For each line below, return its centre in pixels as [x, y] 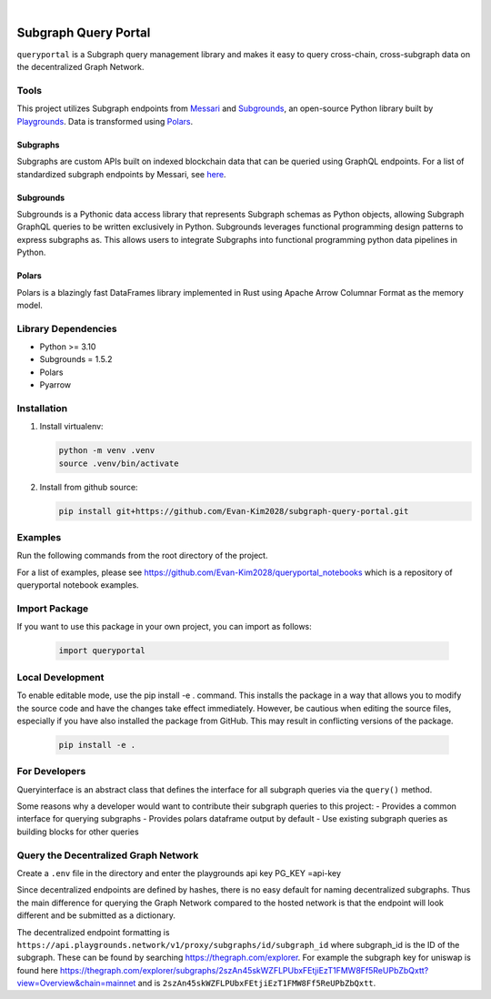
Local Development [60, 677]
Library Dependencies [67, 328]
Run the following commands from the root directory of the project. [142, 556]
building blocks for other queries [78, 832]
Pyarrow [55, 385]
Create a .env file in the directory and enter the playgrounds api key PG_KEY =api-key [179, 873]
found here [37, 970]
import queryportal [102, 651]
